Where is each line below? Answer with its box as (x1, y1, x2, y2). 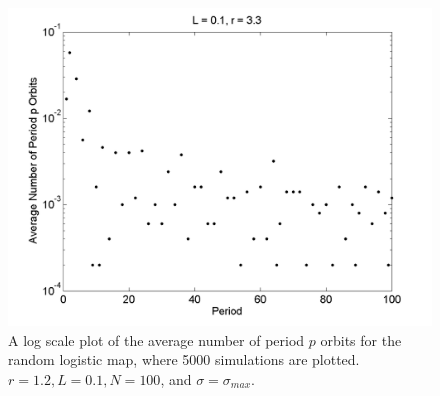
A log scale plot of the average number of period (8, 329, 305, 350)
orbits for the (320, 329, 402, 350)
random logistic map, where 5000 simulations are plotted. (8, 349, 360, 370)
